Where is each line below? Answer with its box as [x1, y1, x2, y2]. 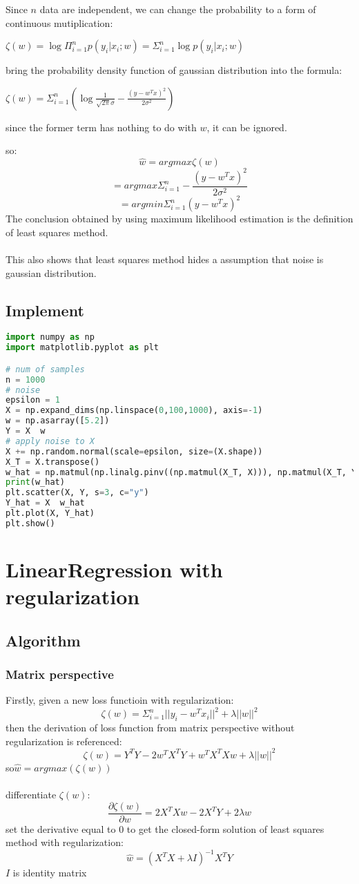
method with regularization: [6, 835, 124, 849]
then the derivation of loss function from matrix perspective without [6, 720, 295, 735]
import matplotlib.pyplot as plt [6, 343, 159, 353]
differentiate [6, 787, 57, 802]
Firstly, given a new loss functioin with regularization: [6, 693, 234, 707]
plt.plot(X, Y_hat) [6, 508, 95, 519]
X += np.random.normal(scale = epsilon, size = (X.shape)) [6, 446, 263, 457]
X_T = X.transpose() [6, 457, 100, 467]
